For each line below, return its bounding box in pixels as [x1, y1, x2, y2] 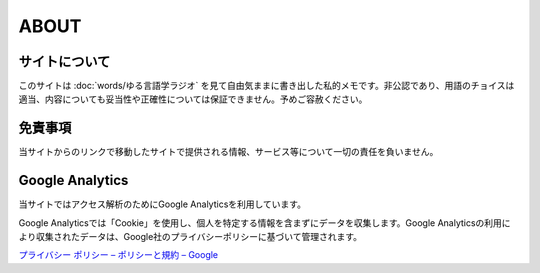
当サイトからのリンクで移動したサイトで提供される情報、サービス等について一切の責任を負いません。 [18, 146, 439, 158]
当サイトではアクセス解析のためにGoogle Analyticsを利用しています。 [18, 198, 307, 210]
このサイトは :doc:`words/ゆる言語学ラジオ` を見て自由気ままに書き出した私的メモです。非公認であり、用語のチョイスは [18, 80, 515, 92]
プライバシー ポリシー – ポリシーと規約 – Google [18, 249, 219, 261]
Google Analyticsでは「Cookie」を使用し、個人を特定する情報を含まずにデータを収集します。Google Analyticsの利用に [18, 216, 511, 229]
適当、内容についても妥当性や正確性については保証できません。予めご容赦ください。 [18, 93, 368, 105]
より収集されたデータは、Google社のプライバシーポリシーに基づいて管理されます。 [18, 231, 362, 243]
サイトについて [18, 53, 111, 70]
